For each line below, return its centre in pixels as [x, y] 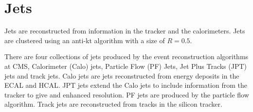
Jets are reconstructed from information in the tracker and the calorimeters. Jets [125, 31]
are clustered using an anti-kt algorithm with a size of [85, 40]
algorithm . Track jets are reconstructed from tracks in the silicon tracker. [113, 104]
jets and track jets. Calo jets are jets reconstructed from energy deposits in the [122, 75]
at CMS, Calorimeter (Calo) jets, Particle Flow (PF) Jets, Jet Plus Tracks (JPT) [126, 66]
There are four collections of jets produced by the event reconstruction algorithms [126, 56]
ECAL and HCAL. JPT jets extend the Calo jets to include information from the [126, 85]
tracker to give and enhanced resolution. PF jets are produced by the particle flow [127, 94]
